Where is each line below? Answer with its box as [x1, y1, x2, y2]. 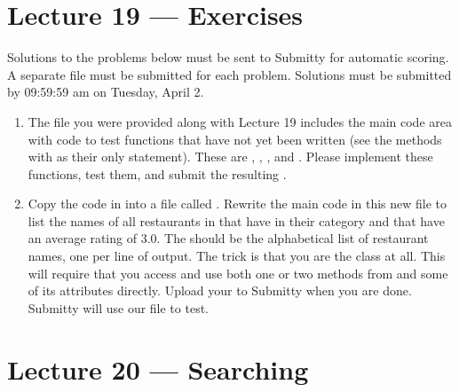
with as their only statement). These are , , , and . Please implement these [28, 147, 433, 166]
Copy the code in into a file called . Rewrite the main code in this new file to [28, 194, 447, 213]
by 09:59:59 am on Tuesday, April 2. [7, 82, 204, 101]
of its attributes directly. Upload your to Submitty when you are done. [28, 281, 412, 300]
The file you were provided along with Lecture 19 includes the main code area [28, 112, 452, 130]
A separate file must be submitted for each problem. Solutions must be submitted [7, 65, 452, 83]
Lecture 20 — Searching [7, 350, 309, 387]
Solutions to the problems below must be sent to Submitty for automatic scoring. [7, 48, 449, 67]
